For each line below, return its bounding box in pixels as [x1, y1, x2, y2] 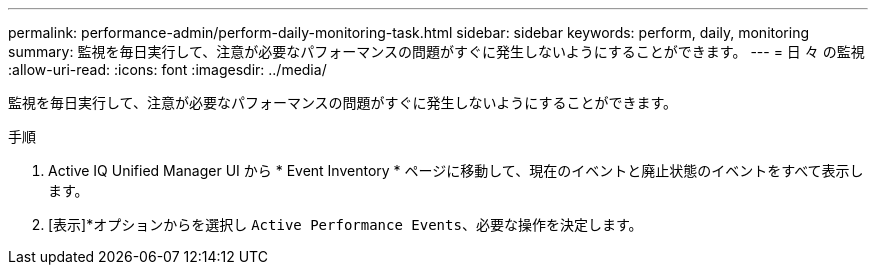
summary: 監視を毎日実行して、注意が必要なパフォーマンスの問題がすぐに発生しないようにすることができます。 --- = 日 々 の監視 [8, 43, 865, 60]
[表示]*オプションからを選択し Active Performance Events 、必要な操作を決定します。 [48, 216, 643, 233]
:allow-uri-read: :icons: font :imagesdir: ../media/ [8, 61, 327, 78]
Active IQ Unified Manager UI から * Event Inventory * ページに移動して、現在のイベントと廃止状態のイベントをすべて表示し [48, 162, 864, 179]
